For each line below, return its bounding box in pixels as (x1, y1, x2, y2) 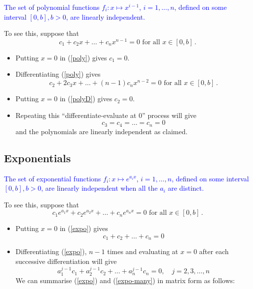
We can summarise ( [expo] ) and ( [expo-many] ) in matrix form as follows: (15, 275, 235, 285)
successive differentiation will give (15, 256, 117, 266)
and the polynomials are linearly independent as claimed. (15, 126, 188, 136)
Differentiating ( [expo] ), (15, 246, 87, 257)
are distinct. (168, 183, 204, 193)
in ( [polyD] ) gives (59, 93, 112, 104)
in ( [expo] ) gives (59, 223, 108, 233)
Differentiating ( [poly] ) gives (15, 69, 101, 79)
